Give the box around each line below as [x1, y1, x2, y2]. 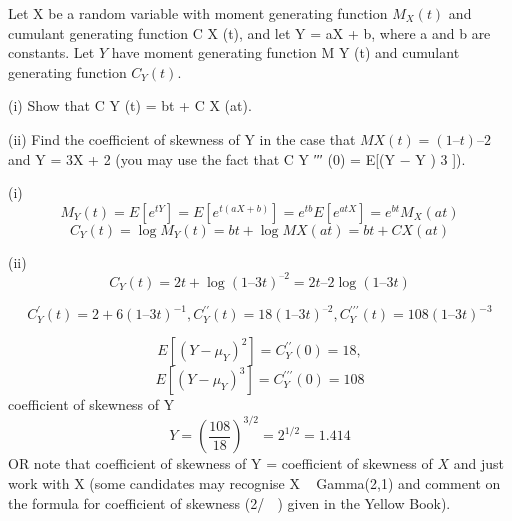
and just [453, 453, 505, 474]
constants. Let [8, 42, 95, 63]
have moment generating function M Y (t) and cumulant [111, 42, 460, 63]
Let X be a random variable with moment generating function [8, 3, 388, 23]
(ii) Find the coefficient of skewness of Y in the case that [8, 128, 356, 149]
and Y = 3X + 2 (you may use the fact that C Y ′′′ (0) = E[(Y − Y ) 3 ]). [8, 148, 466, 169]
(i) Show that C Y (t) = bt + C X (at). [8, 95, 252, 116]
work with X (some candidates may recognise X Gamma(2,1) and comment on [8, 473, 501, 494]
